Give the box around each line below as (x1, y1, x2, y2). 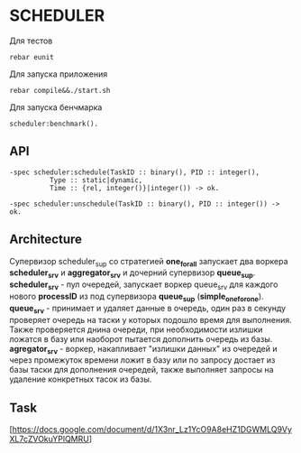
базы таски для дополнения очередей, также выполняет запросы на (9, 365, 274, 375)
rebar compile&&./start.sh (9, 86, 111, 95)
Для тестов (9, 35, 53, 46)
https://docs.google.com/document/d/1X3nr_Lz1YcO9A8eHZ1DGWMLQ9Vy (12, 424, 293, 435)
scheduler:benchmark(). (9, 119, 99, 128)
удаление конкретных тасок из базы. (9, 374, 152, 384)
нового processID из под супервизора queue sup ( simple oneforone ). (9, 291, 264, 303)
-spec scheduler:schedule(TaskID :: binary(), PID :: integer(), (9, 168, 260, 177)
